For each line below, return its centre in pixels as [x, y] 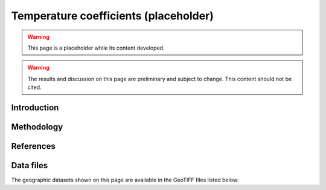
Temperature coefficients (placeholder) [113, 16]
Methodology [37, 127]
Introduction [35, 107]
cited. [34, 87]
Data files [30, 165]
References [33, 146]
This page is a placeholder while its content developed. [96, 48]
